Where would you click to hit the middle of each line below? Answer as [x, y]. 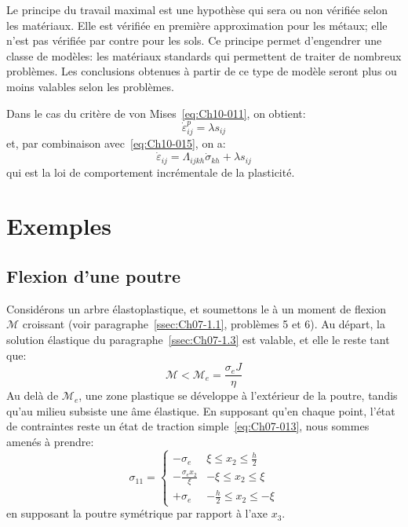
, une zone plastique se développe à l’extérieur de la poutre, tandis [238, 395]
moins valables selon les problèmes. [90, 86]
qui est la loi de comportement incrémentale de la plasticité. [151, 172]
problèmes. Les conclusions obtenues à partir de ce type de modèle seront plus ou [202, 71]
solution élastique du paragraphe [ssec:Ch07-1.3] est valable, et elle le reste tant [198, 340]
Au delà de [33, 395]
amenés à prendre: [50, 442]
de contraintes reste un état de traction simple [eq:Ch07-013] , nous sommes [188, 426]
